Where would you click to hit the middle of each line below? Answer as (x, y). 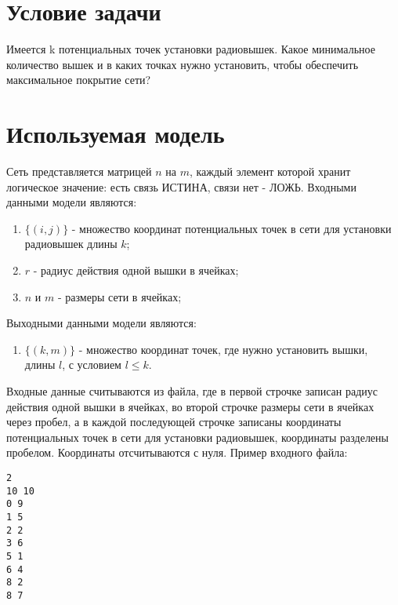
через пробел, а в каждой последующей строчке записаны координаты (174, 422)
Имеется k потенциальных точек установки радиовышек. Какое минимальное (191, 49)
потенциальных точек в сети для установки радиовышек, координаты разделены (197, 437)
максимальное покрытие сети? (79, 80)
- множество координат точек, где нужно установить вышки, (223, 349)
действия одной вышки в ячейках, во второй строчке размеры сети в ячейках (190, 406)
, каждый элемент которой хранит (270, 171)
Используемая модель (116, 134)
